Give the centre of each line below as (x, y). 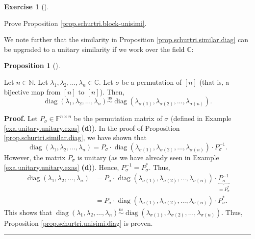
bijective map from (32, 91)
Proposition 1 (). (32, 65)
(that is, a (214, 82)
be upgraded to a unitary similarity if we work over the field (94, 49)
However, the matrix (35, 157)
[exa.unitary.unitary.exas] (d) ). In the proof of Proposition (92, 128)
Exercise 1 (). (26, 6)
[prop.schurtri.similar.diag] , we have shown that (75, 137)
